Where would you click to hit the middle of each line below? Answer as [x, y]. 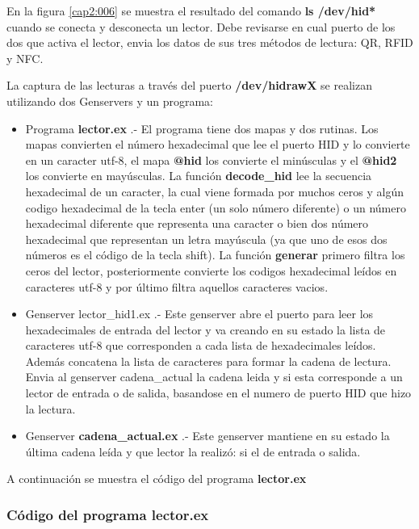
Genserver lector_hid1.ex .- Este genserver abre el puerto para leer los [199, 314]
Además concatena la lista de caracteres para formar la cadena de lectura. [208, 361]
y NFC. [25, 58]
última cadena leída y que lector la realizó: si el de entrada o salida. [193, 451]
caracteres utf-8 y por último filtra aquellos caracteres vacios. [177, 286]
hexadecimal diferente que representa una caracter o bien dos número [197, 223]
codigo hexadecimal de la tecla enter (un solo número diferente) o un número [216, 207]
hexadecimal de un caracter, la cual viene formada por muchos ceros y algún [214, 191]
